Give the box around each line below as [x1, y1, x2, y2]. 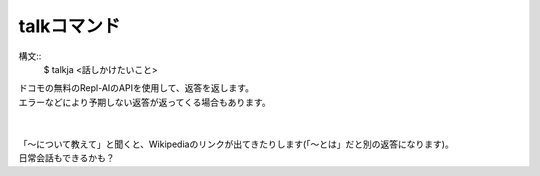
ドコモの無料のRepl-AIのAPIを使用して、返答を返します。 [18, 82, 255, 94]
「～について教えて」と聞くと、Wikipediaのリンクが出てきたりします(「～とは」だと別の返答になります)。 [18, 138, 454, 150]
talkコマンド [18, 15, 121, 37]
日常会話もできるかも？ [18, 152, 115, 164]
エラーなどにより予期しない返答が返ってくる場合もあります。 [18, 96, 271, 108]
